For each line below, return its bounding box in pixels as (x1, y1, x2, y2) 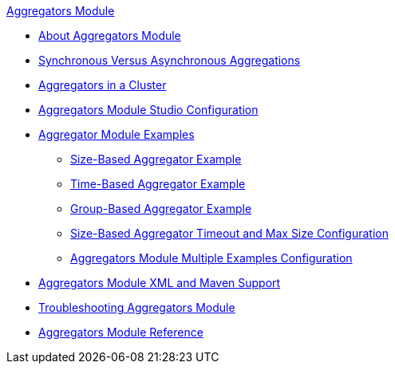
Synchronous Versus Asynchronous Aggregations (38, 53, 301, 67)
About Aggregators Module (38, 29, 181, 42)
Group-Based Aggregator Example (70, 202, 252, 215)
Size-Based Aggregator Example (70, 152, 242, 166)
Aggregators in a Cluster (38, 78, 167, 92)
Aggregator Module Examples (38, 128, 195, 141)
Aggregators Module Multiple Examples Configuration (70, 251, 353, 265)
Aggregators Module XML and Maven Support (38, 276, 281, 289)
